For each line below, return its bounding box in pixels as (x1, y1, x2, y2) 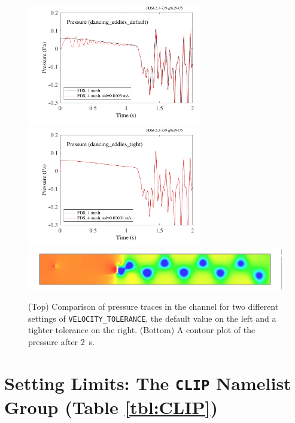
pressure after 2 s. (28, 335, 95, 348)
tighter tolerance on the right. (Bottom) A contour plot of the (28, 324, 256, 336)
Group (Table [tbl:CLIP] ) (4, 394, 218, 419)
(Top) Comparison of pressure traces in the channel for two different (28, 300, 279, 313)
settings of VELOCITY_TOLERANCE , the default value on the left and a (28, 312, 276, 324)
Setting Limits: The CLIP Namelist (4, 370, 291, 395)
